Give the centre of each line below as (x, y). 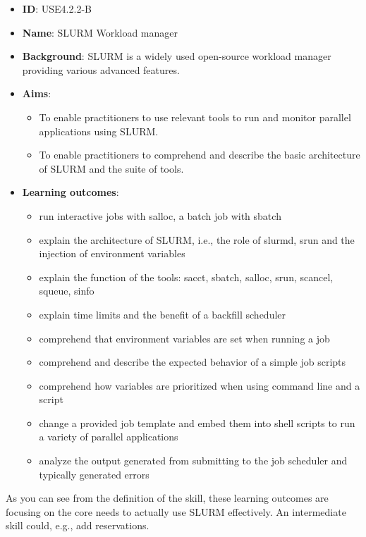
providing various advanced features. (101, 69)
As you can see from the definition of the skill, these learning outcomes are (167, 498)
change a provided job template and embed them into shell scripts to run (197, 422)
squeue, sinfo (67, 291)
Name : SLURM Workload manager (100, 32)
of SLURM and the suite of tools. (111, 168)
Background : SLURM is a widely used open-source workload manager (177, 56)
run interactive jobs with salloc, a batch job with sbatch (160, 215)
